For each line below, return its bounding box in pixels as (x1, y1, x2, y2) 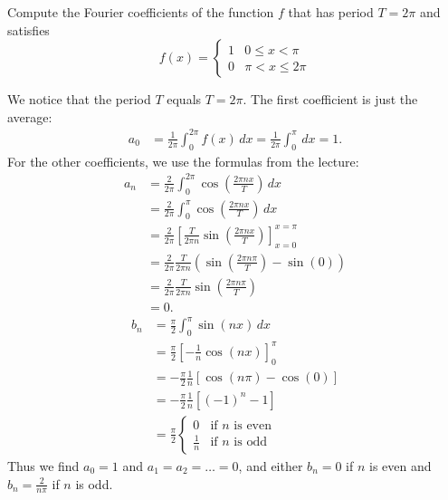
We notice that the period (7, 90, 151, 109)
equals (167, 90, 202, 109)
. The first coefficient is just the (243, 90, 418, 109)
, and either (238, 456, 303, 475)
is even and (369, 456, 432, 475)
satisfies (7, 20, 50, 39)
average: (7, 107, 52, 126)
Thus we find (7, 456, 80, 475)
